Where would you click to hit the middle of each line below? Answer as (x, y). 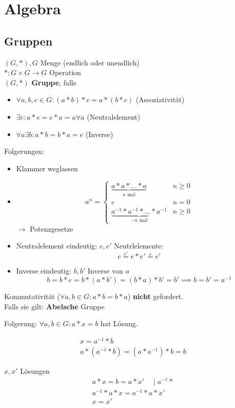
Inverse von (105, 271)
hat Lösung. (119, 323)
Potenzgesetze (51, 228)
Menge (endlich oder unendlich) (90, 62)
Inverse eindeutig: (44, 271)
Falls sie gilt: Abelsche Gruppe (54, 306)
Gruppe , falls (54, 82)
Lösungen (35, 370)
